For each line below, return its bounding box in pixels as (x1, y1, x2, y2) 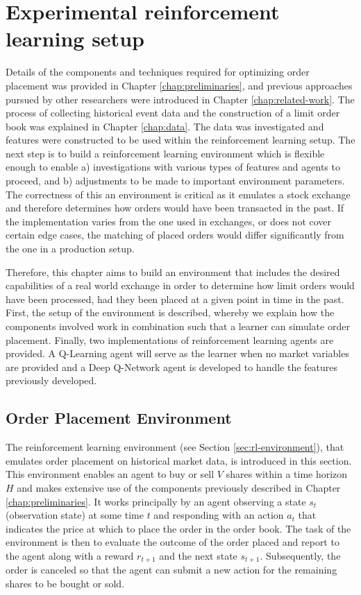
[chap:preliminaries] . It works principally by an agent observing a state (6, 494, 306, 508)
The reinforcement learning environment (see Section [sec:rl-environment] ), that (6, 440, 344, 454)
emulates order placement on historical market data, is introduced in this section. (6, 453, 352, 467)
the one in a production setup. (6, 241, 135, 256)
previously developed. (6, 373, 97, 388)
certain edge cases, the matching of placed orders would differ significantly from (6, 227, 344, 242)
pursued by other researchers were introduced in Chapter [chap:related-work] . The (6, 92, 355, 106)
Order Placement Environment (6, 407, 232, 429)
